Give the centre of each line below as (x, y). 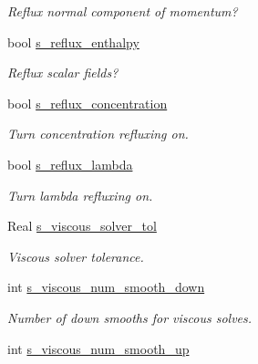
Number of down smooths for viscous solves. (130, 317)
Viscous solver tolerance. (76, 256)
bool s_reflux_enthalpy (73, 42)
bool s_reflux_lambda (70, 164)
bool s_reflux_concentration (88, 103)
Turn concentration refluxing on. (98, 134)
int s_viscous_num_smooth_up (98, 348)
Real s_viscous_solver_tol (82, 226)
